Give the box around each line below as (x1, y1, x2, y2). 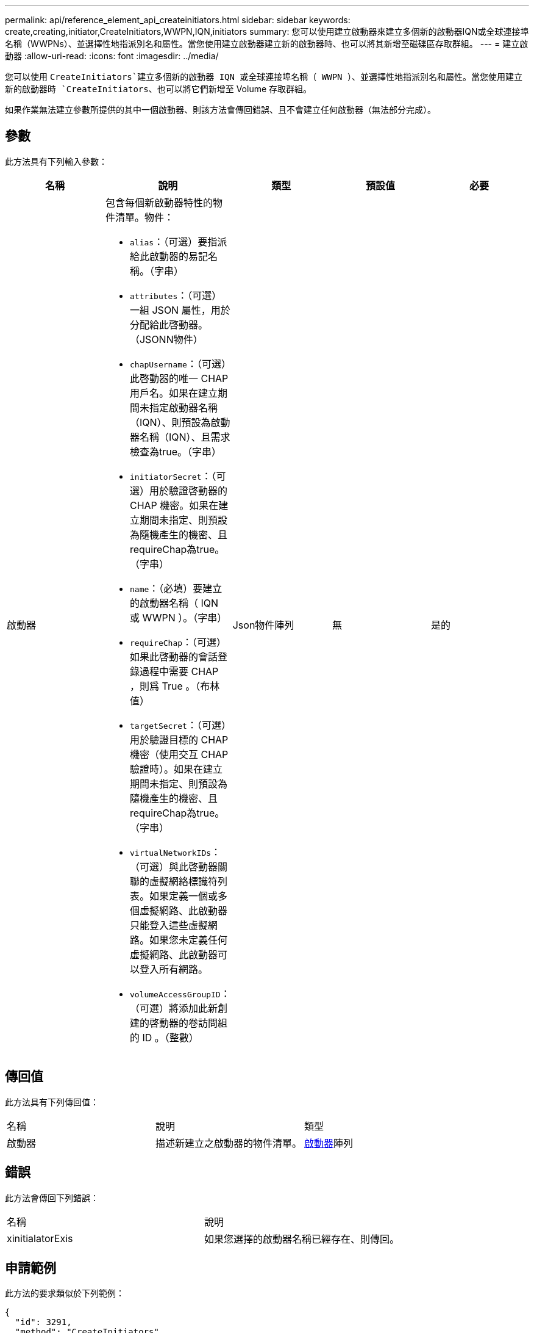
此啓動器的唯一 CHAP (129, 372, 229, 385)
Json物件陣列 (232, 618, 294, 631)
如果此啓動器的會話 (129, 650, 218, 663)
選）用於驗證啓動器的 (129, 484, 227, 497)
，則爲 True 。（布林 (129, 679, 220, 692)
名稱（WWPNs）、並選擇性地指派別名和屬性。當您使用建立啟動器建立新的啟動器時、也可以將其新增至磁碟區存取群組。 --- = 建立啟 (5, 38, 529, 49)
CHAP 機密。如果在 (129, 499, 219, 511)
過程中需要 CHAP (139, 665, 219, 677)
